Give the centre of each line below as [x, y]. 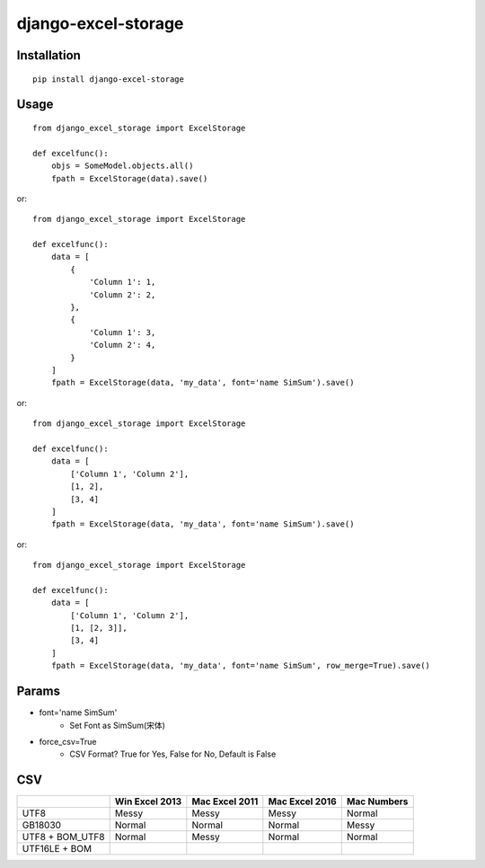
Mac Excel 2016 [302, 802]
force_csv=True [68, 741]
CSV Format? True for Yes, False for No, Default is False [173, 754]
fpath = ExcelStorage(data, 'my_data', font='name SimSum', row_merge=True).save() [241, 666]
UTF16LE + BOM [57, 849]
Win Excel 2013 [148, 802]
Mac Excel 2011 [225, 802]
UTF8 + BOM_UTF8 [63, 837]
